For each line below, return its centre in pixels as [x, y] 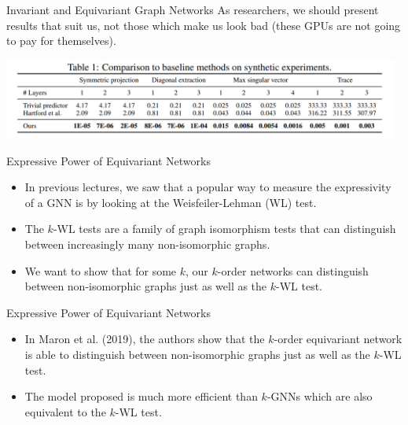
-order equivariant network [338, 339]
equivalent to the [65, 411]
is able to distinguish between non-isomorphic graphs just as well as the [197, 355]
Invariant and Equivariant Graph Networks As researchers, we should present [193, 9]
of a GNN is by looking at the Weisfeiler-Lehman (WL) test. [171, 202]
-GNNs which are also [320, 396]
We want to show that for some [101, 270]
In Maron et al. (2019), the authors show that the [145, 339]
